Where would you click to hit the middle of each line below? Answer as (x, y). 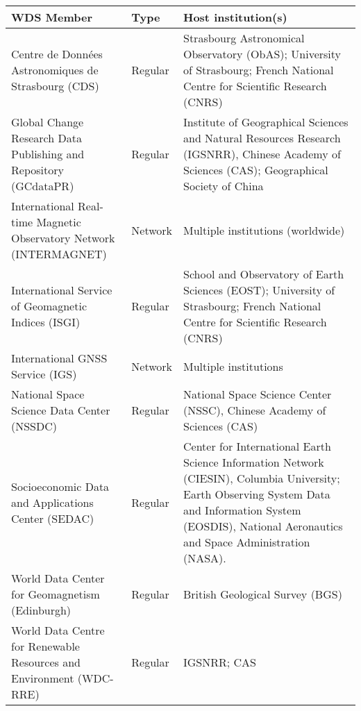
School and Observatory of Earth (264, 274)
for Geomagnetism (56, 594)
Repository (37, 170)
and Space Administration (247, 542)
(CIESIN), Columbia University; (262, 478)
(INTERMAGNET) (59, 254)
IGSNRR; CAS (220, 662)
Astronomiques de (55, 70)
